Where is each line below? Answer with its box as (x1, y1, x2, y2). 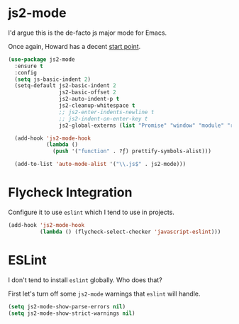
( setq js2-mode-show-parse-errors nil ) (8, 303, 126, 310)
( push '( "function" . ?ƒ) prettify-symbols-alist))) (52, 147, 212, 155)
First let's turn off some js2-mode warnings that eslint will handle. (8, 289, 201, 298)
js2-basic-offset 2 (58, 89, 116, 96)
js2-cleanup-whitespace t (58, 102, 135, 109)
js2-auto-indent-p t (58, 96, 120, 103)
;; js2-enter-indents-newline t (58, 108, 155, 116)
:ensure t (14, 62, 43, 69)
